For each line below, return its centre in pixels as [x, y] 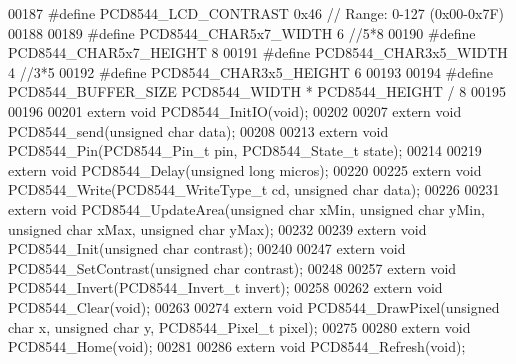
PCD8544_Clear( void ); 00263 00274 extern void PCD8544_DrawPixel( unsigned [254, 306]
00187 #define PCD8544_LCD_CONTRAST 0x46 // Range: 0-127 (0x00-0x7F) [256, 13]
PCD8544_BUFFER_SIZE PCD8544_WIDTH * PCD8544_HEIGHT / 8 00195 [257, 91]
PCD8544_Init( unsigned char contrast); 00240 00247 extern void [207, 248]
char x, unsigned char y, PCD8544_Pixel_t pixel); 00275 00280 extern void [239, 326]
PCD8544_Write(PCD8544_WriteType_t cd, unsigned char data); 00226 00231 [254, 189]
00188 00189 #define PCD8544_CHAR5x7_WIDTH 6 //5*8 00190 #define [242, 32]
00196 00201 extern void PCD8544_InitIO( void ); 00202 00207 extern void [235, 110]
